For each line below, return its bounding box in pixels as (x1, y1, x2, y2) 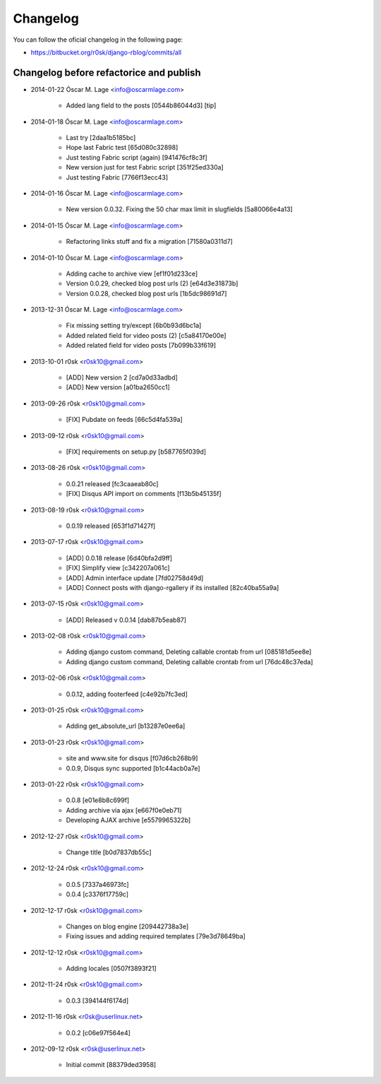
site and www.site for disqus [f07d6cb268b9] (66, 754, 198, 762)
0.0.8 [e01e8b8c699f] (66, 796, 130, 805)
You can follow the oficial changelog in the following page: (13, 35, 183, 44)
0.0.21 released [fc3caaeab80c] (66, 479, 159, 488)
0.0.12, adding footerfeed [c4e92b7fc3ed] (66, 690, 188, 698)
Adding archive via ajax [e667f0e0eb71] (66, 806, 182, 814)
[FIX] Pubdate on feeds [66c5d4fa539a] (66, 416, 183, 424)
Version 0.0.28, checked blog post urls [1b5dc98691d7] (66, 289, 227, 297)
